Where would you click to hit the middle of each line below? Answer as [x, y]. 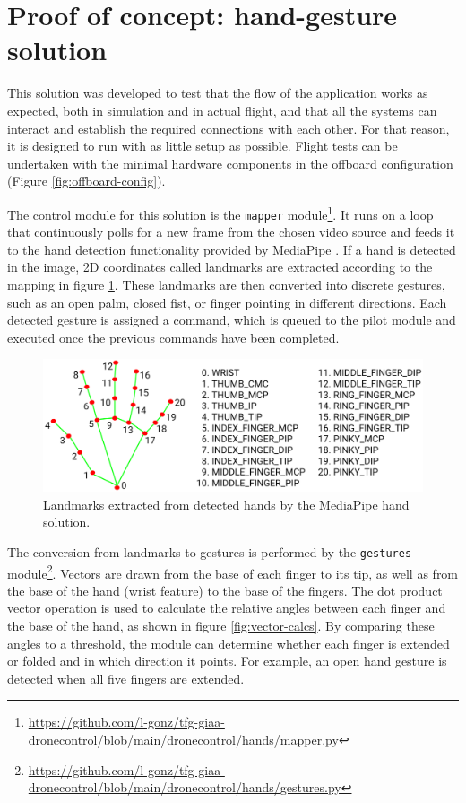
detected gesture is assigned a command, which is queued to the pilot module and [232, 320]
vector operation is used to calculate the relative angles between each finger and [227, 608]
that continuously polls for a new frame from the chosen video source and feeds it [231, 232]
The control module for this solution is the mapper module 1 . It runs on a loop [220, 213]
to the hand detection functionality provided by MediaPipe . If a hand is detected [232, 249]
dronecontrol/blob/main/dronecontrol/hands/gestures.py [185, 787]
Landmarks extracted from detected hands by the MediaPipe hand [226, 504]
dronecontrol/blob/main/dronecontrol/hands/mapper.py [183, 739]
